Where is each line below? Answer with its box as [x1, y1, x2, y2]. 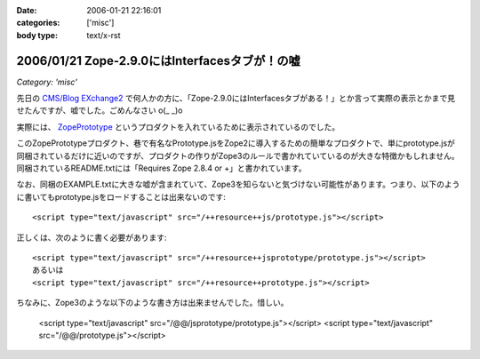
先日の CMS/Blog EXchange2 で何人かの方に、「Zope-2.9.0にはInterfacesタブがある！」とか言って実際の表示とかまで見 [16, 93, 456, 104]
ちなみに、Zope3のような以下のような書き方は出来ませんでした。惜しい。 [16, 298, 289, 308]
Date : [16, 5, 37, 15]
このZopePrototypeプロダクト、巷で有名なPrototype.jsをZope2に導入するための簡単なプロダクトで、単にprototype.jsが [16, 138, 455, 148]
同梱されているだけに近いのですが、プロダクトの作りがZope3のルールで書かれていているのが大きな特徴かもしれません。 [16, 150, 460, 161]
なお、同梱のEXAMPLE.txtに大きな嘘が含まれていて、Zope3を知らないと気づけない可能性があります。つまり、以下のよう [16, 179, 460, 190]
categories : [16, 18, 60, 28]
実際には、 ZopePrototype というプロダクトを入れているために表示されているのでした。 [16, 121, 340, 132]
